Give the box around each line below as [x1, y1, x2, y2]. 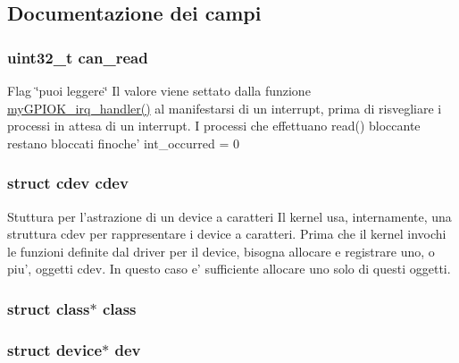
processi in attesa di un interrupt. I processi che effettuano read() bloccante [7, 116, 421, 135]
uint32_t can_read [7, 46, 148, 68]
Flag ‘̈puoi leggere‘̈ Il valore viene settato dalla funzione [7, 81, 311, 99]
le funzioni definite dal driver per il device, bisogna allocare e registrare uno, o [7, 241, 435, 260]
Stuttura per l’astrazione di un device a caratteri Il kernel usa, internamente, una [7, 207, 452, 225]
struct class [7, 297, 90, 319]
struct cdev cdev [7, 172, 129, 194]
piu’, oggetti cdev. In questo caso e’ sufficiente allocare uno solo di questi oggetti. [7, 259, 451, 278]
